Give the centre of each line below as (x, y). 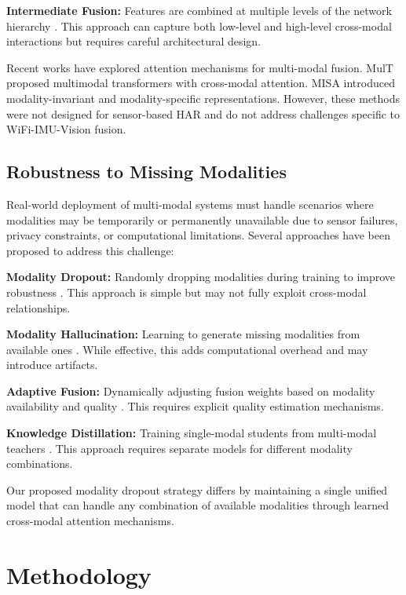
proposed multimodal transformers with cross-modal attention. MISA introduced (201, 83)
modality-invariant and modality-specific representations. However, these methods (203, 98)
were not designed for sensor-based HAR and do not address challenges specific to (203, 113)
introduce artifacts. (52, 365)
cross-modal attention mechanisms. (90, 521)
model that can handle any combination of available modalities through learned (198, 505)
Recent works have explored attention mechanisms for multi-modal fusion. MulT (200, 67)
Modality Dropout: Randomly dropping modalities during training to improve (201, 277)
